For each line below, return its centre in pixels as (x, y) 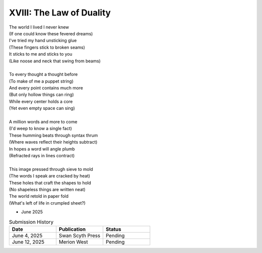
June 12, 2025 (28, 242)
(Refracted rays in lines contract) (42, 155)
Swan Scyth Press (80, 236)
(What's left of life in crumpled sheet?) (47, 203)
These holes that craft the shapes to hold (50, 183)
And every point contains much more (46, 88)
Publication (72, 229)
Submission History (31, 222)
